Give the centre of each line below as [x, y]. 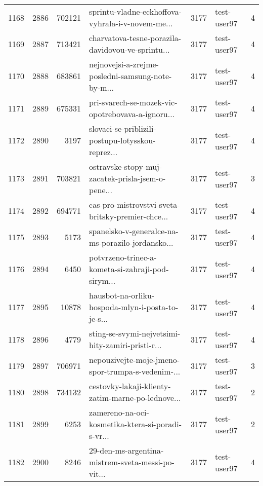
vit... [97, 474]
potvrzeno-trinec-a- [123, 257]
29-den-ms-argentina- [126, 450]
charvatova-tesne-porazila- [135, 38]
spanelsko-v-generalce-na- [134, 231]
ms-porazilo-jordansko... [131, 242]
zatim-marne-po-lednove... [135, 398]
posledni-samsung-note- [130, 76]
